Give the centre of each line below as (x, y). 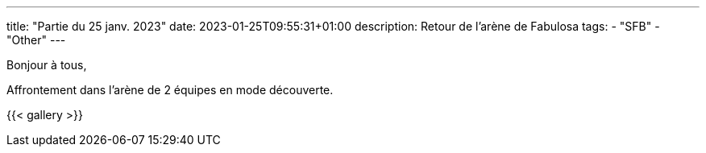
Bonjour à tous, (47, 65)
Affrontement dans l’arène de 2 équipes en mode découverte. (170, 90)
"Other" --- (36, 40)
